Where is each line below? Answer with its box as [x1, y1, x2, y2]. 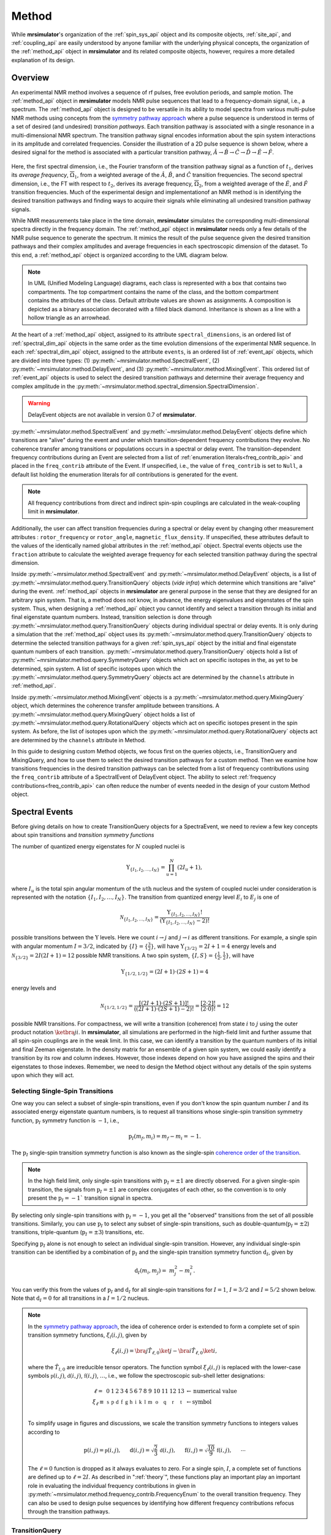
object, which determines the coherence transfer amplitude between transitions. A [11, 702, 220, 709]
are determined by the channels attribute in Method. [11, 736, 146, 744]
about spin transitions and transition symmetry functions [11, 831, 154, 839]
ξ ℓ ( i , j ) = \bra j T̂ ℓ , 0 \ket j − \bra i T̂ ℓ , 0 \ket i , [111, 1348, 218, 1356]
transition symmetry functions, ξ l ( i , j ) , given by [28, 1331, 147, 1340]
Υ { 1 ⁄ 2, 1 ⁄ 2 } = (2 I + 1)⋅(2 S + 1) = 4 [121, 968, 208, 976]
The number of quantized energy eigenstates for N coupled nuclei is [11, 842, 185, 850]
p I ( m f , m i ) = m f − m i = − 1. [128, 1133, 202, 1141]
